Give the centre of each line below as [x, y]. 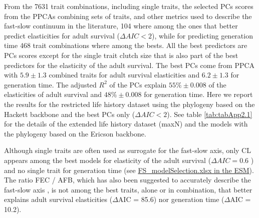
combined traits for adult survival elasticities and [124, 75]
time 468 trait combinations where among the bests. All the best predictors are [126, 45]
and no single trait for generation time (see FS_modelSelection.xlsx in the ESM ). [129, 170]
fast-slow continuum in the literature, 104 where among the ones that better [121, 26]
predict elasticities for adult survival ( [62, 35]
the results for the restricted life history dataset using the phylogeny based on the [129, 104]
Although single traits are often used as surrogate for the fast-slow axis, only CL [127, 150]
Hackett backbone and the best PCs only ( [70, 114]
